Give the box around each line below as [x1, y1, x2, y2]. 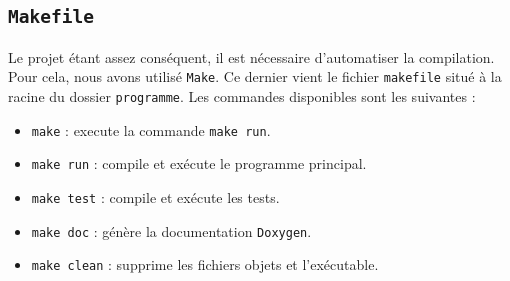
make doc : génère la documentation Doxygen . [31, 220, 312, 241]
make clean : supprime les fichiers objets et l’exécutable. [31, 254, 379, 275]
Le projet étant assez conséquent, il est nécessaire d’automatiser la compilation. [8, 46, 495, 67]
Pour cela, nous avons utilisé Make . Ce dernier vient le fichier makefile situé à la [8, 66, 502, 87]
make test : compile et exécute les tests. [31, 187, 280, 207]
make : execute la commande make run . [31, 119, 271, 140]
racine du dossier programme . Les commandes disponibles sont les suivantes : [8, 86, 476, 107]
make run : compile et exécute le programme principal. [31, 153, 367, 174]
